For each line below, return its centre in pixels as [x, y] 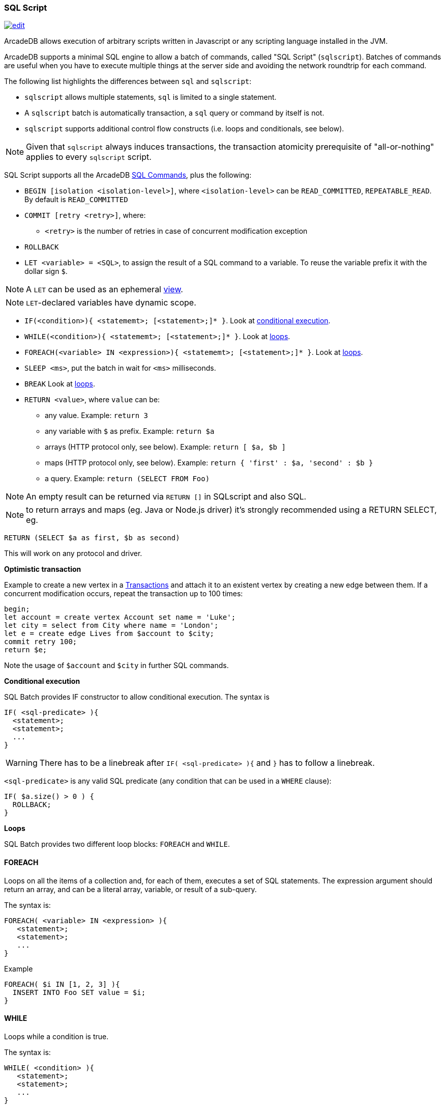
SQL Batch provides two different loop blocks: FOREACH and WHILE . [117, 844]
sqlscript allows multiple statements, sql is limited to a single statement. [151, 97]
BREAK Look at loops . [60, 384]
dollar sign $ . [46, 271]
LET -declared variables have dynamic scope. [111, 303]
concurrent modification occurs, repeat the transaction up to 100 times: [124, 594]
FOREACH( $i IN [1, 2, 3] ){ [62, 984]
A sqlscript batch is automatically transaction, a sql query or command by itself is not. [174, 113]
